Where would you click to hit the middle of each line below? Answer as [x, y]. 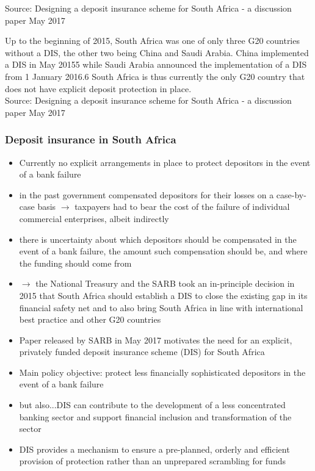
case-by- [291, 194]
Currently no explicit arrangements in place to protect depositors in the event [165, 162]
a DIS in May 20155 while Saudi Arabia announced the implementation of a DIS [156, 64]
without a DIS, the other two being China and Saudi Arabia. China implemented [157, 52]
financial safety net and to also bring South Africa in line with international [161, 307]
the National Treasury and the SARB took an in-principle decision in [165, 283]
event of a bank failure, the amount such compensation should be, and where [163, 251]
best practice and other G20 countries [90, 319]
